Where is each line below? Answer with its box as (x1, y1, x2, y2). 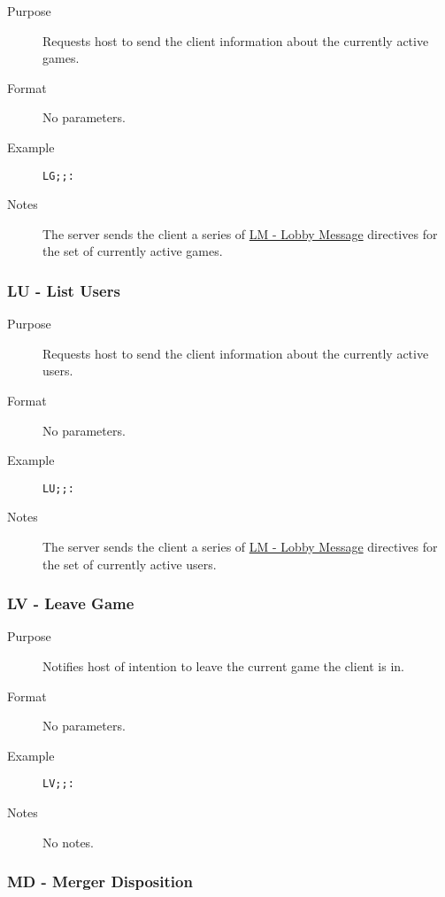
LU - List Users (7, 279, 120, 301)
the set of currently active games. (42, 242, 223, 260)
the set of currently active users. (42, 554, 217, 573)
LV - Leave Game (7, 592, 134, 615)
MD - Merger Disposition (7, 870, 193, 893)
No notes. (42, 832, 95, 851)
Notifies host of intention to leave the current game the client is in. (42, 657, 404, 676)
